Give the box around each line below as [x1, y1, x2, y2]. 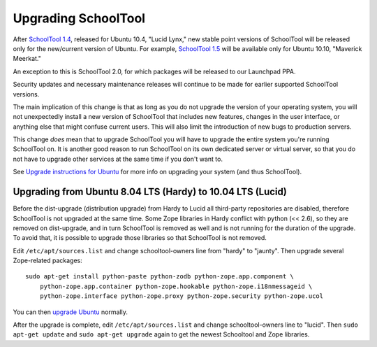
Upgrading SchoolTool [13, 10, 146, 26]
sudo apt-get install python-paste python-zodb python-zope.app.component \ [25, 273, 295, 281]
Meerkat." [13, 55, 41, 63]
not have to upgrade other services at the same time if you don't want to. [13, 155, 223, 163]
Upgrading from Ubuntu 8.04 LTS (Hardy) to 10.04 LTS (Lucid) [13, 186, 288, 198]
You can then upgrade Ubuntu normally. [13, 308, 128, 316]
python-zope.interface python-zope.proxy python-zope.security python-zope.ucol [39, 292, 324, 300]
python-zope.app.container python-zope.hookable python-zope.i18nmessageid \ [39, 282, 313, 290]
